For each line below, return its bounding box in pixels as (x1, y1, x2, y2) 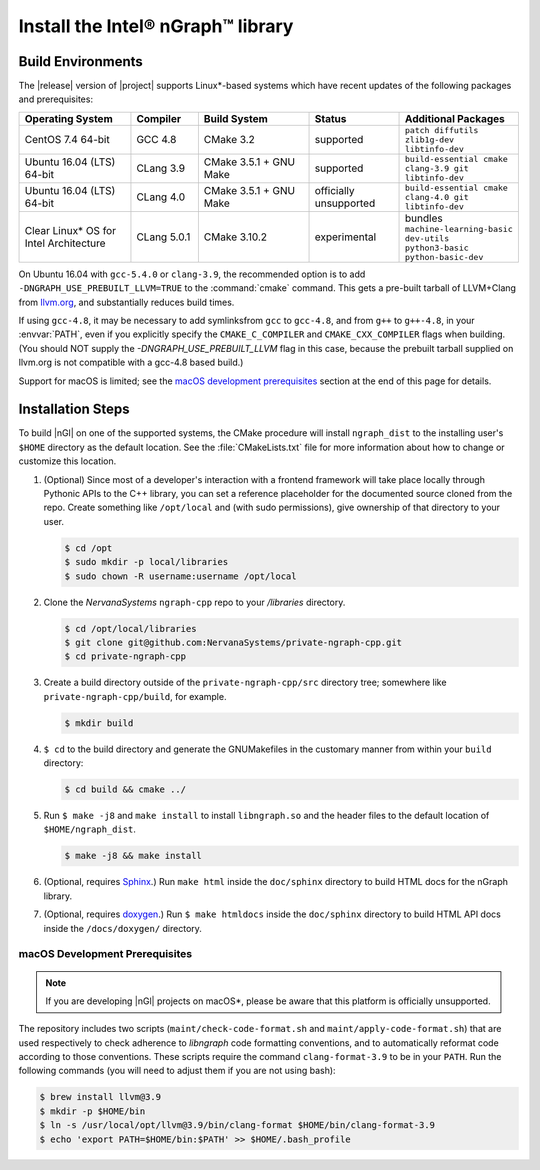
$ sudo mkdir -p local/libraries (64, 556, 229, 568)
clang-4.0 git (405, 191, 469, 202)
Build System (203, 111, 269, 125)
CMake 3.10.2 (203, 230, 268, 244)
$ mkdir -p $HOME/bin (39, 1105, 146, 1117)
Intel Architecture (24, 236, 106, 250)
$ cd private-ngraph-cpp (64, 651, 187, 662)
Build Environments (18, 53, 144, 70)
